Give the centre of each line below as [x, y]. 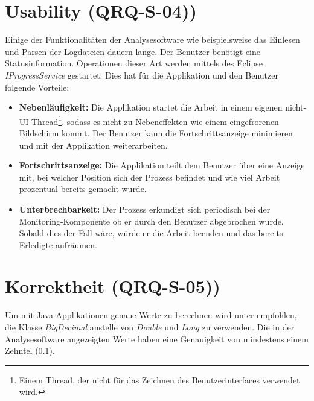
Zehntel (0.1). [30, 351]
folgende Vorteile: [37, 87]
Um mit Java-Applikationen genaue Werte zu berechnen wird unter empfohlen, [151, 315]
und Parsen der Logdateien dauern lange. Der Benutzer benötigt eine [133, 51]
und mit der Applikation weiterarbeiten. [93, 145]
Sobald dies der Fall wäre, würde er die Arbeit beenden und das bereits [151, 233]
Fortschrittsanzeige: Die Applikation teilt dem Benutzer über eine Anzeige [162, 165]
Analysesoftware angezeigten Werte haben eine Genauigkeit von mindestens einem [157, 338]
